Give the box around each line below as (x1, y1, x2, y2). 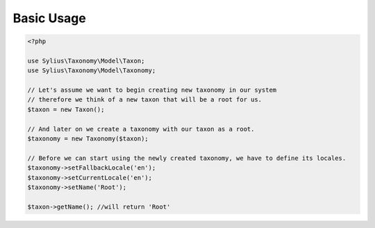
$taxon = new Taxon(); (27, 105, 105, 113)
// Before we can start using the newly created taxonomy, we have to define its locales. (27, 154, 347, 162)
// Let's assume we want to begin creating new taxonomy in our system (27, 86, 277, 94)
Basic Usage (12, 10, 86, 26)
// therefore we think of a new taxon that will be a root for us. (27, 96, 262, 104)
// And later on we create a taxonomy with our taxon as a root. (27, 125, 255, 133)
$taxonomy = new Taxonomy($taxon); (27, 135, 149, 142)
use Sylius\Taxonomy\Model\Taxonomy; (27, 67, 156, 74)
